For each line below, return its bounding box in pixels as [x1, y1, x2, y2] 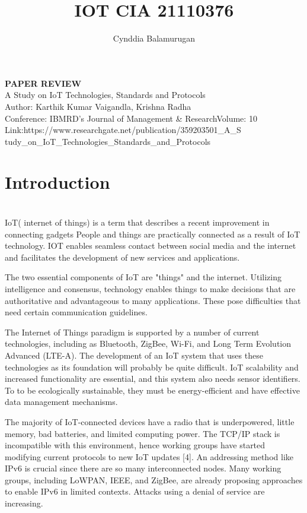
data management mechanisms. [5, 395, 118, 408]
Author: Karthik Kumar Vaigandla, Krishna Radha [5, 100, 191, 112]
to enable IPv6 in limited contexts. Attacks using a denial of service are [5, 485, 265, 498]
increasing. [5, 497, 43, 509]
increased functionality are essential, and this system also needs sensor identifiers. [5, 372, 300, 385]
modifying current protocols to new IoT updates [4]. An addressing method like [5, 450, 293, 463]
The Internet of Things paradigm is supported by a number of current [5, 325, 260, 338]
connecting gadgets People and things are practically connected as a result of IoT [5, 227, 300, 240]
